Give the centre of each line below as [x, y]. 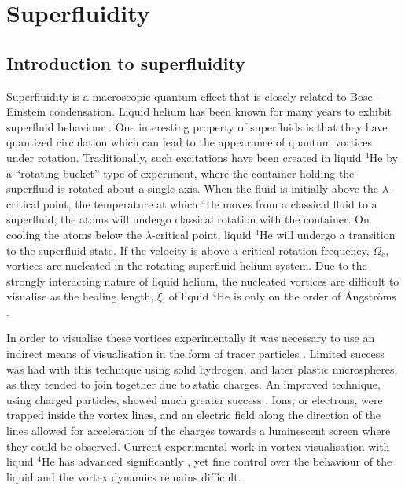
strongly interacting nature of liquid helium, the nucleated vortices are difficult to [203, 280]
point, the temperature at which [120, 203]
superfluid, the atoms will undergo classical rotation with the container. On [188, 219]
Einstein [26, 111]
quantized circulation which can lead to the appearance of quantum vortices [189, 142]
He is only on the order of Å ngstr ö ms [306, 296]
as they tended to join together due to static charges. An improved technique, [193, 384]
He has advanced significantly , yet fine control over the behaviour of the [217, 461]
